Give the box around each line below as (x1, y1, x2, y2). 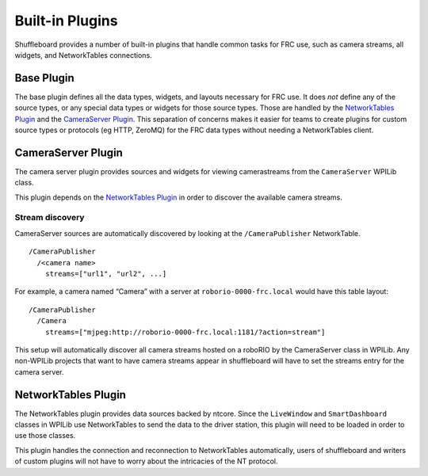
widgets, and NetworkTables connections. (14, 50, 152, 59)
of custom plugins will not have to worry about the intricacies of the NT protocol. (14, 456, 278, 466)
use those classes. (14, 431, 76, 440)
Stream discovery (14, 212, 85, 223)
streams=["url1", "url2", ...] (44, 269, 167, 279)
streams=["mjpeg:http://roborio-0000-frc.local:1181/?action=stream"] (44, 327, 326, 337)
